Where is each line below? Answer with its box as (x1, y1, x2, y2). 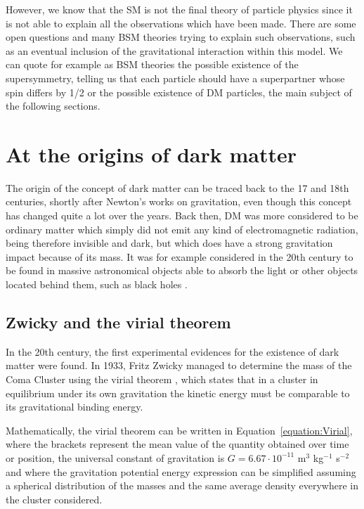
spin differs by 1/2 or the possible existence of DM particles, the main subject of (6, 84, 352, 99)
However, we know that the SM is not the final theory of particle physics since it (6, 2, 353, 16)
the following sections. (6, 98, 100, 113)
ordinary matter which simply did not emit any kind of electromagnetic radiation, (6, 221, 358, 236)
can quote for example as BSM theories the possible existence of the (6, 57, 299, 72)
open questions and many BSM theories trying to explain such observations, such (6, 30, 356, 44)
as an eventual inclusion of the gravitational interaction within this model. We (6, 43, 343, 58)
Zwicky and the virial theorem (6, 311, 231, 333)
